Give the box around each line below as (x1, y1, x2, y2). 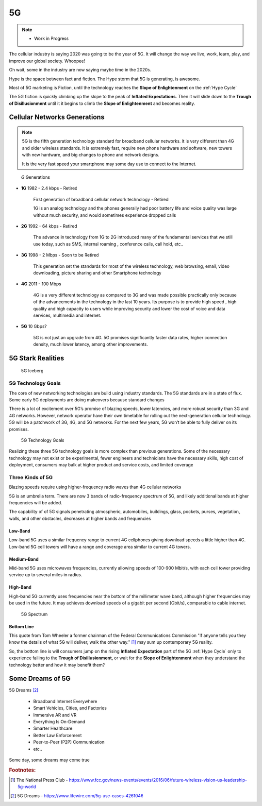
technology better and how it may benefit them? (9, 662, 105, 668)
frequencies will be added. (9, 500, 63, 506)
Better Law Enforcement (33, 732, 82, 738)
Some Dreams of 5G (9, 674, 71, 683)
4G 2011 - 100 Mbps (21, 281, 62, 287)
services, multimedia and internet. (33, 312, 101, 318)
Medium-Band (9, 556, 39, 562)
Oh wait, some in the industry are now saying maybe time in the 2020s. (9, 67, 151, 73)
